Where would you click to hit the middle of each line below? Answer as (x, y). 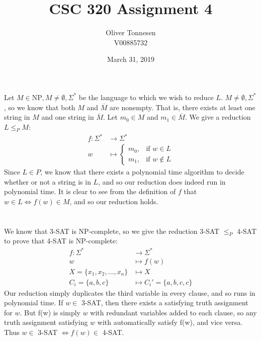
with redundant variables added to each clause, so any (173, 312)
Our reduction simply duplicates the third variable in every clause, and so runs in (130, 292)
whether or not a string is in (48, 181)
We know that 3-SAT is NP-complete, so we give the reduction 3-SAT (112, 231)
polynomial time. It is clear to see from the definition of (90, 191)
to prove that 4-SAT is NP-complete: (61, 241)
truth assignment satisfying (46, 322)
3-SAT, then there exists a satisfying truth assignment (165, 303)
